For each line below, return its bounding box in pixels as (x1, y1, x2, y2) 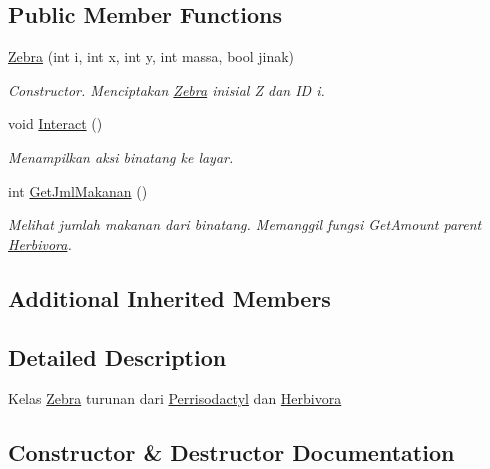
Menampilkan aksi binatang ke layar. (8, 146, 234, 167)
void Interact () (8, 113, 103, 134)
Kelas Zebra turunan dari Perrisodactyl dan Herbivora (8, 388, 342, 409)
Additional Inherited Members (8, 282, 331, 313)
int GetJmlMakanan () (8, 180, 148, 201)
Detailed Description (8, 341, 227, 372)
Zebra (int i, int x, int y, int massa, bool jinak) (8, 46, 295, 67)
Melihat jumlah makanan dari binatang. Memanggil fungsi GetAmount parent (8, 214, 482, 235)
